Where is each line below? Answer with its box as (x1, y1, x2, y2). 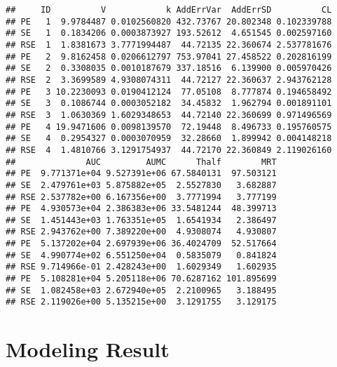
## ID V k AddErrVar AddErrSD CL (6, 5, 332, 15)
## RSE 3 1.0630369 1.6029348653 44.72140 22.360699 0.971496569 (6, 109, 332, 120)
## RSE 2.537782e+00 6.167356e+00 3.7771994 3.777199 (6, 192, 277, 202)
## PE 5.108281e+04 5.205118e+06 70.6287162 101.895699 (6, 274, 277, 284)
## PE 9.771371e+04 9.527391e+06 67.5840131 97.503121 (6, 168, 277, 179)
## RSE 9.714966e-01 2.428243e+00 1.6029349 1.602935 (6, 262, 277, 272)
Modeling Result (6, 335, 170, 363)
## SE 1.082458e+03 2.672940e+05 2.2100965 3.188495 (6, 285, 277, 295)
